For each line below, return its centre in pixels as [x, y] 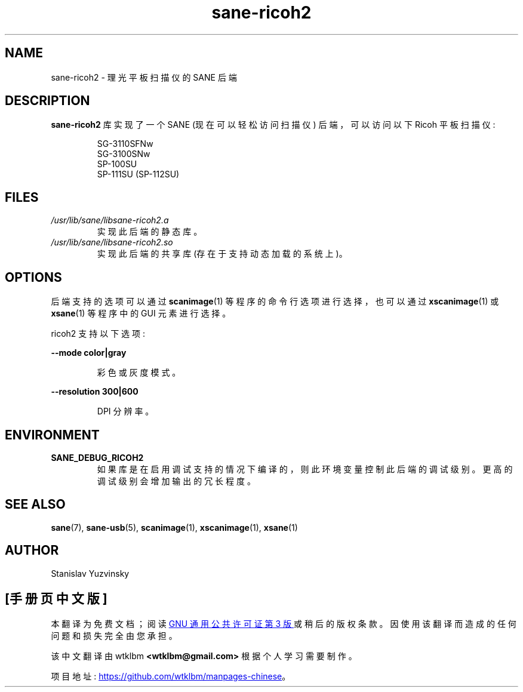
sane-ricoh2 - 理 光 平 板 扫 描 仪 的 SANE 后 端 [144, 77]
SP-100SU [117, 164]
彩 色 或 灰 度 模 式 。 [139, 373]
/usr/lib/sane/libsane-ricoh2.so [112, 242]
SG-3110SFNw [125, 144]
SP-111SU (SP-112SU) [138, 174]
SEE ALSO [35, 505]
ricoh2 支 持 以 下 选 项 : [98, 334]
